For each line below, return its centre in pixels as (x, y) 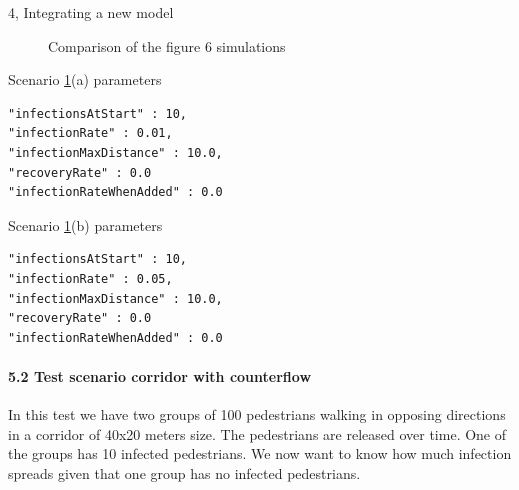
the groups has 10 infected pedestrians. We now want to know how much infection (260, 453)
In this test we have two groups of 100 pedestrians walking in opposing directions (257, 414)
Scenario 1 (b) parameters (85, 224)
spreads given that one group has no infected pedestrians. (184, 472)
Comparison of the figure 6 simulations (167, 45)
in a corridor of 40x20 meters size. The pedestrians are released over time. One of (257, 433)
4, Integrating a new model (91, 12)
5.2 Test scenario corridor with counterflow (160, 375)
